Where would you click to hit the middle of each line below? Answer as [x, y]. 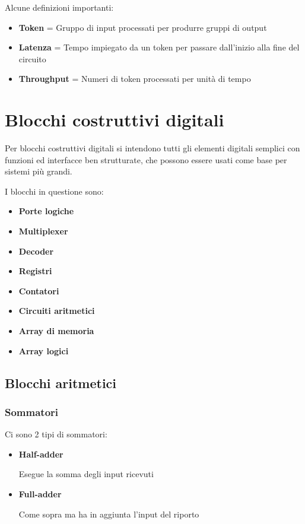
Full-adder [40, 494]
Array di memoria [56, 331]
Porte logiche [46, 211]
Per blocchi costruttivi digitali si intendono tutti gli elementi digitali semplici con [152, 148]
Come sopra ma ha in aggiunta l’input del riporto [109, 514]
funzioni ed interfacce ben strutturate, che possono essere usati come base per [146, 159]
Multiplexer [43, 231]
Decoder [36, 251]
